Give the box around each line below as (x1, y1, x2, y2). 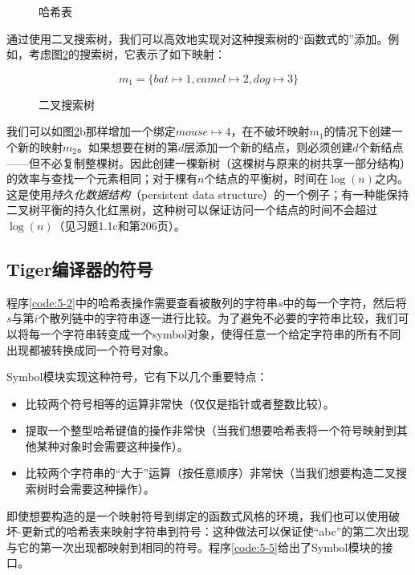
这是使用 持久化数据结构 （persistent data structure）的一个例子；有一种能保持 (6, 185, 409, 202)
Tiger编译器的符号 (6, 256, 153, 281)
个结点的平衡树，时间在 (204, 170, 328, 187)
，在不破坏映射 (230, 123, 310, 140)
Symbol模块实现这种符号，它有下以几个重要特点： (6, 368, 268, 385)
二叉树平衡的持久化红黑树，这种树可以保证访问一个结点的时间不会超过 (6, 201, 377, 218)
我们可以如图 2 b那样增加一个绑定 (6, 123, 176, 140)
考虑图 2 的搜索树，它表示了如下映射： (28, 46, 226, 63)
